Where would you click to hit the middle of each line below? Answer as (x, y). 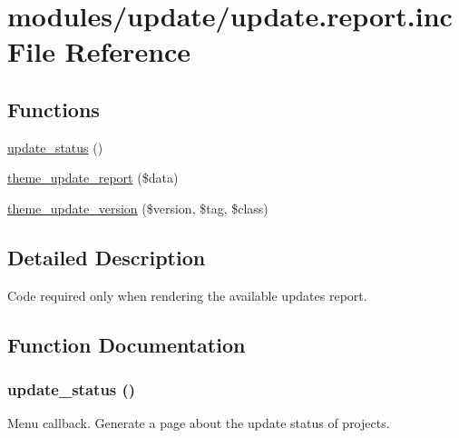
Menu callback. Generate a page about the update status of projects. (199, 423)
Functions (54, 109)
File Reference (99, 51)
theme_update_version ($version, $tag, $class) (138, 208)
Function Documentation (127, 344)
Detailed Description (107, 257)
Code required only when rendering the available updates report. (187, 295)
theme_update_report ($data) (93, 178)
